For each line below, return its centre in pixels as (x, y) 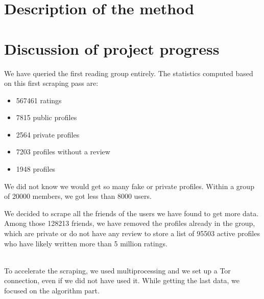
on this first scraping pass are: (51, 83)
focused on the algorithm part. (52, 290)
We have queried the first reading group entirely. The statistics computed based (129, 73)
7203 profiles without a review (63, 152)
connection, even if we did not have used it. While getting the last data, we (122, 280)
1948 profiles (36, 169)
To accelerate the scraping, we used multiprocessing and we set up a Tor (117, 270)
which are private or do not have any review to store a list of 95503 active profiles (132, 233)
